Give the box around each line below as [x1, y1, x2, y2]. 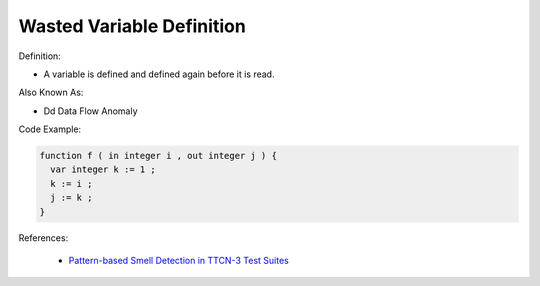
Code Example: [18, 123, 82, 135]
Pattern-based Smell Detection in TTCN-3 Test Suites [68, 255, 289, 267]
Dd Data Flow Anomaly [43, 105, 138, 117]
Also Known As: [18, 86, 84, 99]
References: [18, 231, 69, 244]
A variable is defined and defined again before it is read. [43, 68, 275, 80]
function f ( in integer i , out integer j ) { [39, 150, 277, 162]
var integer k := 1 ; [50, 164, 157, 175]
